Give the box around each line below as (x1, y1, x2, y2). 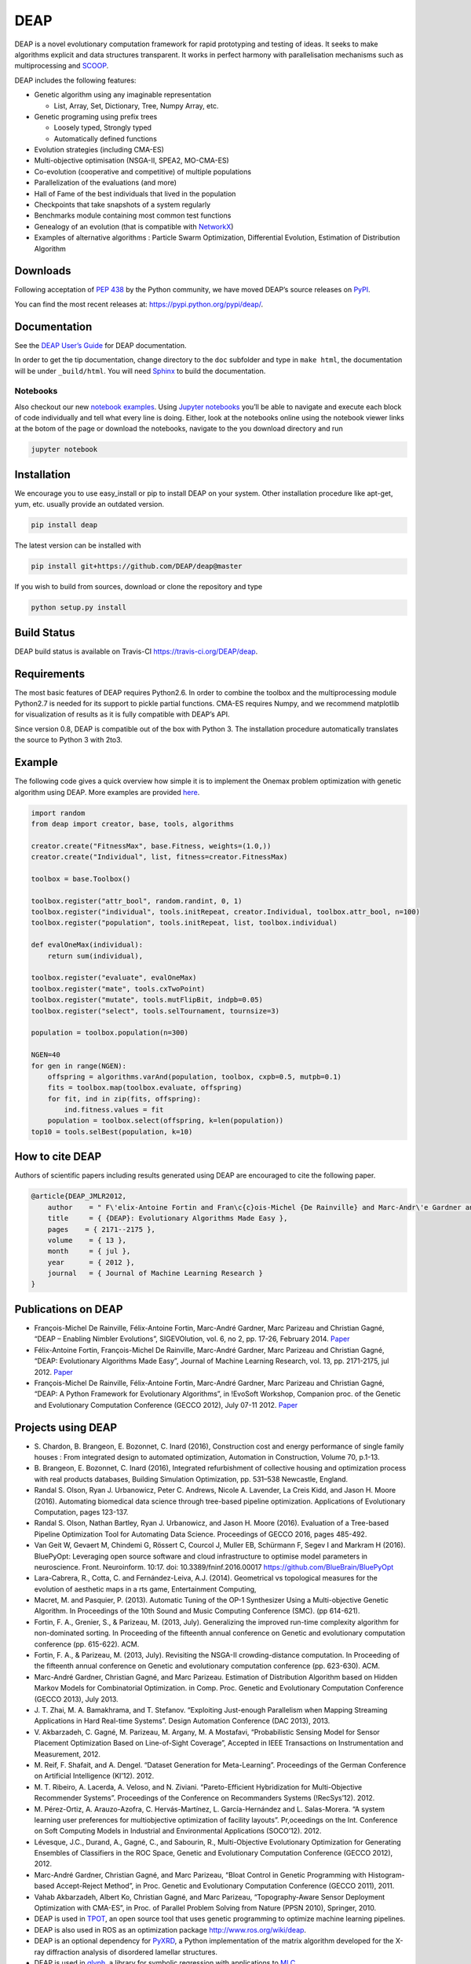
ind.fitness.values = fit (64, 1105, 164, 1115)
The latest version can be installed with (14, 540, 141, 550)
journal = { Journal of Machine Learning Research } (47, 1269, 263, 1278)
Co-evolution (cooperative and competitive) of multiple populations (34, 167, 251, 176)
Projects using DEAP (14, 1420, 118, 1434)
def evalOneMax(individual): (31, 940, 144, 950)
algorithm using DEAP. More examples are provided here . (14, 787, 200, 797)
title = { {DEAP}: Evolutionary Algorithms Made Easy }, (47, 1214, 288, 1223)
